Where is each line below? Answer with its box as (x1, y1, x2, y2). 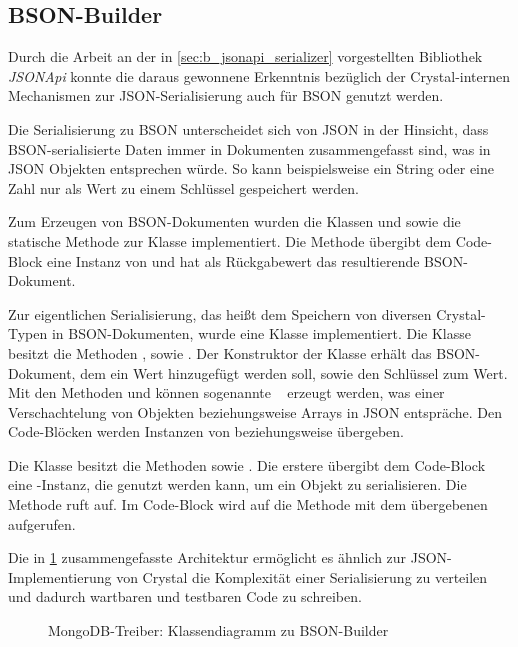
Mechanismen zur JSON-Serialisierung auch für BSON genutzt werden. (8, 85, 444, 106)
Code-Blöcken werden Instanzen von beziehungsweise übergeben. (8, 421, 404, 442)
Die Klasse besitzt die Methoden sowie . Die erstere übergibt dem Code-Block (8, 454, 486, 475)
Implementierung (8, 566, 112, 587)
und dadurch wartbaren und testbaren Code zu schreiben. (8, 586, 362, 607)
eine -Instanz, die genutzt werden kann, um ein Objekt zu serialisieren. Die (8, 474, 467, 495)
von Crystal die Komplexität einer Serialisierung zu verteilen (116, 566, 488, 587)
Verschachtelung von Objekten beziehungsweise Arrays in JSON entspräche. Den (8, 401, 503, 422)
